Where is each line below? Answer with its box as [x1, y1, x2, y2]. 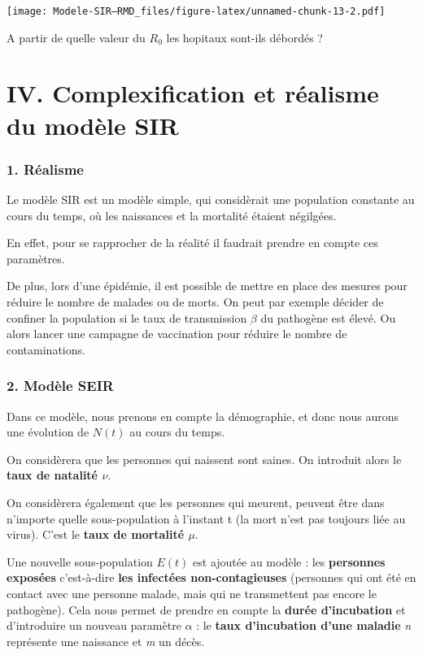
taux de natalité [7, 466, 98, 484]
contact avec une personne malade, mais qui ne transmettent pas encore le [7, 584, 377, 601]
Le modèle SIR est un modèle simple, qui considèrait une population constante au [7, 191, 415, 208]
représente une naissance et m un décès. [7, 632, 205, 649]
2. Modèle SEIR [7, 375, 114, 396]
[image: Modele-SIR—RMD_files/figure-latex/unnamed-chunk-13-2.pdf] [7, 6, 386, 17]
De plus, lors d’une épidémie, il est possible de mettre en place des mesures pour [7, 277, 408, 294]
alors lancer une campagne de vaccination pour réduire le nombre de [7, 325, 347, 342]
